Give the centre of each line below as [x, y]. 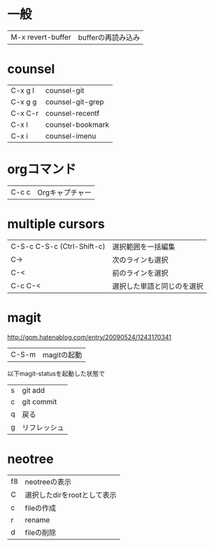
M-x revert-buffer [41, 37]
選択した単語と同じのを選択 [157, 286]
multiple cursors [56, 224]
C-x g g [24, 102]
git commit [40, 401]
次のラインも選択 [140, 260]
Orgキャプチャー [65, 192]
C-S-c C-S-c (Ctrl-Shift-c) [58, 246]
